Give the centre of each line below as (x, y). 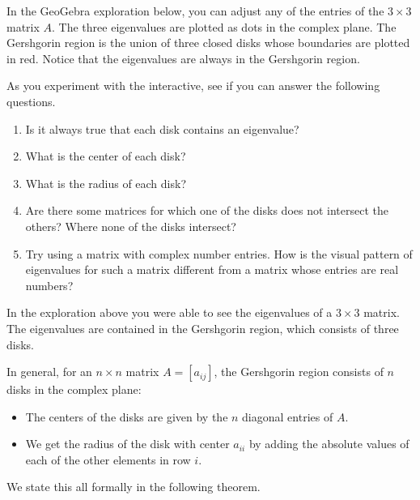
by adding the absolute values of (329, 444)
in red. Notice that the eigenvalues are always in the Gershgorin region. (183, 58)
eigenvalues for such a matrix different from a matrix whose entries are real (212, 269)
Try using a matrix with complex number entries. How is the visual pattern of (219, 253)
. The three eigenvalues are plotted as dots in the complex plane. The (224, 26)
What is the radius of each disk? (106, 183)
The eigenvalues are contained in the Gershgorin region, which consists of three (203, 328)
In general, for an (49, 372)
